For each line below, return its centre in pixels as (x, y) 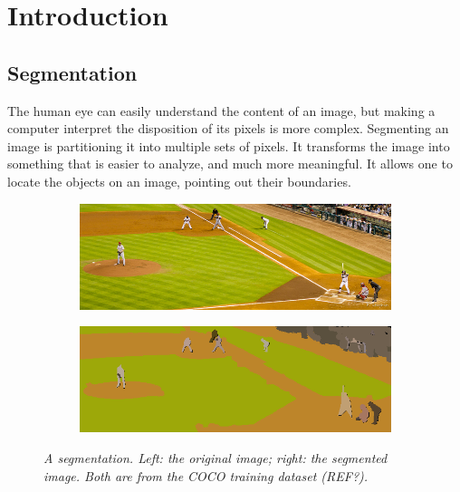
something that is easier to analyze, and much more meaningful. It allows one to (230, 164)
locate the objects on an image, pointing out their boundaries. (179, 181)
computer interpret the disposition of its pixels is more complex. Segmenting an (228, 128)
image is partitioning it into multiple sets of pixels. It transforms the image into (229, 145)
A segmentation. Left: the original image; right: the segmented (216, 458)
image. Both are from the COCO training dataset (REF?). (206, 475)
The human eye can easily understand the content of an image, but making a (221, 110)
